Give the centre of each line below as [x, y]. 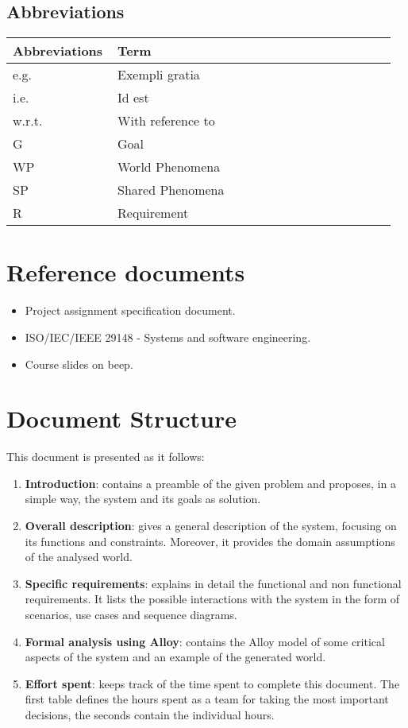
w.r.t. [28, 121]
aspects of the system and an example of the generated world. [175, 657]
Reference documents [126, 272]
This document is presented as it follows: [106, 457]
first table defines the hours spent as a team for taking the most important [207, 699]
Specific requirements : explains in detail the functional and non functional [213, 583]
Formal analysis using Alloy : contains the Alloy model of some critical [205, 641]
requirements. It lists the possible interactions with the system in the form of [212, 599]
